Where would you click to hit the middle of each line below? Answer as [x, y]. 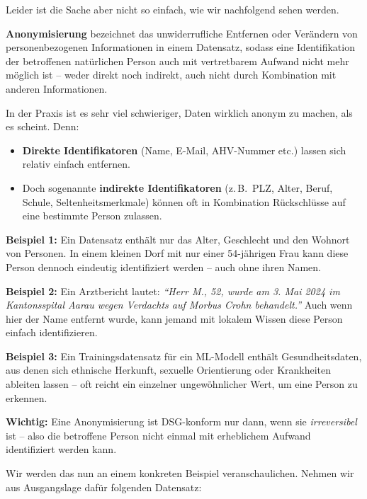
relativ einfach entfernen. [76, 164]
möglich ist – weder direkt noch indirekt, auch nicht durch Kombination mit [171, 75]
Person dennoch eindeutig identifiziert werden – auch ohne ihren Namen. [163, 266]
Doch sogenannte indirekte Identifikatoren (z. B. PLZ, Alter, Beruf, [177, 187]
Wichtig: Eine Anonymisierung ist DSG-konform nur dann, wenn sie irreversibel [181, 421]
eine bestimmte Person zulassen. [92, 216]
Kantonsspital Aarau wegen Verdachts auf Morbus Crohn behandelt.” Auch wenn [179, 305]
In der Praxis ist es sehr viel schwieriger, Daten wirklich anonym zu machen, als [179, 112]
